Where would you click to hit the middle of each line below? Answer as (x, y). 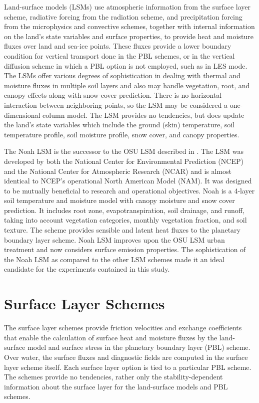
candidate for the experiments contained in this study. (87, 269)
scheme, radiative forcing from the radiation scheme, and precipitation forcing (123, 16)
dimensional (22, 115)
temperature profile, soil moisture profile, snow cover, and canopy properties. (122, 134)
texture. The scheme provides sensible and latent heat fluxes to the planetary (122, 230)
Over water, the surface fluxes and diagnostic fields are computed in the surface (126, 357)
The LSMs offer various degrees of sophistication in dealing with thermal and (122, 75)
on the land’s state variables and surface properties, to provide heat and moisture (129, 36)
